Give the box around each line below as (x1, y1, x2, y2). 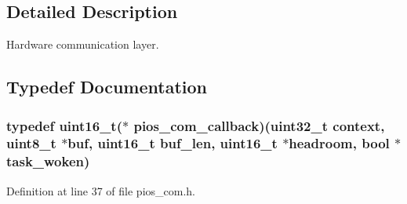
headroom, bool (289, 133, 390, 153)
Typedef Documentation (6, 75, 207, 99)
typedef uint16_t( (6, 115, 122, 135)
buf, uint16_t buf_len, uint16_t (67, 133, 278, 153)
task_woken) (6, 151, 90, 171)
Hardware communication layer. (6, 36, 159, 53)
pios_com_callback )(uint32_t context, (133, 115, 385, 135)
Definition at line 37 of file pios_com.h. (6, 182, 196, 199)
